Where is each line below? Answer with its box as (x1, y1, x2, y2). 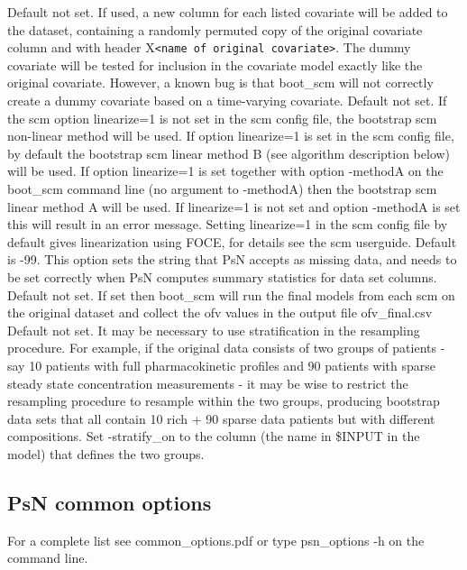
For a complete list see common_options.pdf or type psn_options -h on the (7, 530, 425, 549)
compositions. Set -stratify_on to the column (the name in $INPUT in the (7, 427, 420, 446)
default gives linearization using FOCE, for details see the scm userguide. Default (7, 232, 457, 251)
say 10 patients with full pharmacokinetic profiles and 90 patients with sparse (7, 355, 436, 374)
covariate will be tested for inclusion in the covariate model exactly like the (7, 55, 423, 74)
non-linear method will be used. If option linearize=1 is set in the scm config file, (7, 126, 454, 145)
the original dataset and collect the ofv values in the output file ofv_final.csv (7, 303, 433, 322)
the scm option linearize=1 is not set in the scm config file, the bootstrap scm (7, 108, 437, 127)
